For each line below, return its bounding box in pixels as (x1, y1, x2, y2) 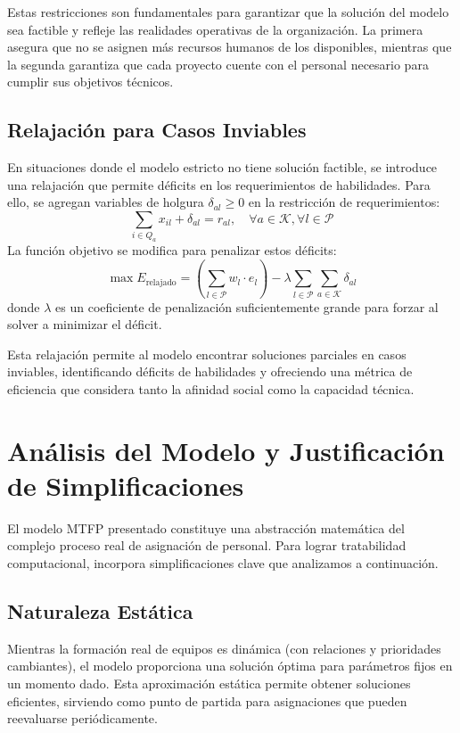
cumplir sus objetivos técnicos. (7, 72, 174, 91)
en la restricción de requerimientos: (248, 193, 440, 211)
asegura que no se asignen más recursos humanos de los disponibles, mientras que (7, 37, 452, 56)
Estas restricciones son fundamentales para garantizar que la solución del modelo (7, 3, 449, 21)
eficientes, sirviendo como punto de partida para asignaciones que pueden (7, 691, 407, 710)
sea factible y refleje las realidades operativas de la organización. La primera (7, 20, 423, 38)
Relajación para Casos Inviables (7, 116, 307, 144)
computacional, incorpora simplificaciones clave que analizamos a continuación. (7, 554, 439, 572)
